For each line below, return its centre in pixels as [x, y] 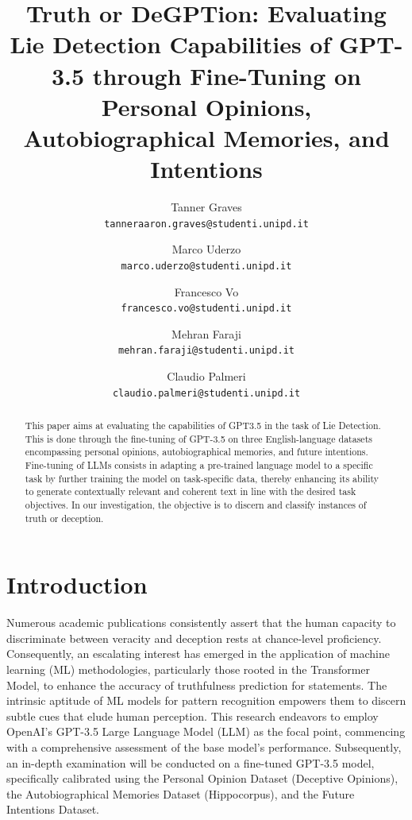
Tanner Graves [206, 207]
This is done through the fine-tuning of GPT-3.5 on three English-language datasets [198, 438]
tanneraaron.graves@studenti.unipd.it [206, 224]
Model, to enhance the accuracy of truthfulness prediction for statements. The [197, 685]
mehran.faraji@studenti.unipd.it [206, 351]
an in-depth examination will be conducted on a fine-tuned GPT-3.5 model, [191, 762]
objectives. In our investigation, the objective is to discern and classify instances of [196, 505]
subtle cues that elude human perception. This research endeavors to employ [193, 716]
